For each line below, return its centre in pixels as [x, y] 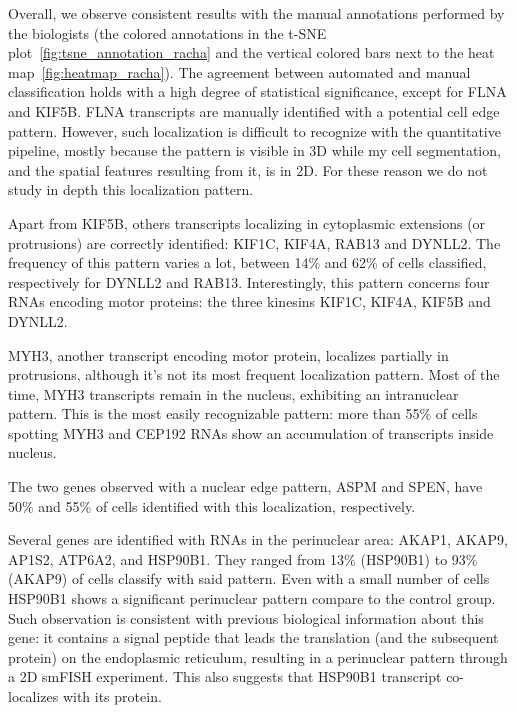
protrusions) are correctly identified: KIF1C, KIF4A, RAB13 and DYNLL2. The [254, 242]
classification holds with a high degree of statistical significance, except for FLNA [257, 91]
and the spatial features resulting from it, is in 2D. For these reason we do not [248, 169]
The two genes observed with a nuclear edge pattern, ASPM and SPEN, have [245, 486]
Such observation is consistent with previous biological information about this [246, 617]
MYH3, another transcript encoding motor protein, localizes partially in [228, 354]
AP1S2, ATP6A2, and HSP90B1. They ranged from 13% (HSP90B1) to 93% [243, 558]
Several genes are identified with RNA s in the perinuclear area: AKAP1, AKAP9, [258, 539]
